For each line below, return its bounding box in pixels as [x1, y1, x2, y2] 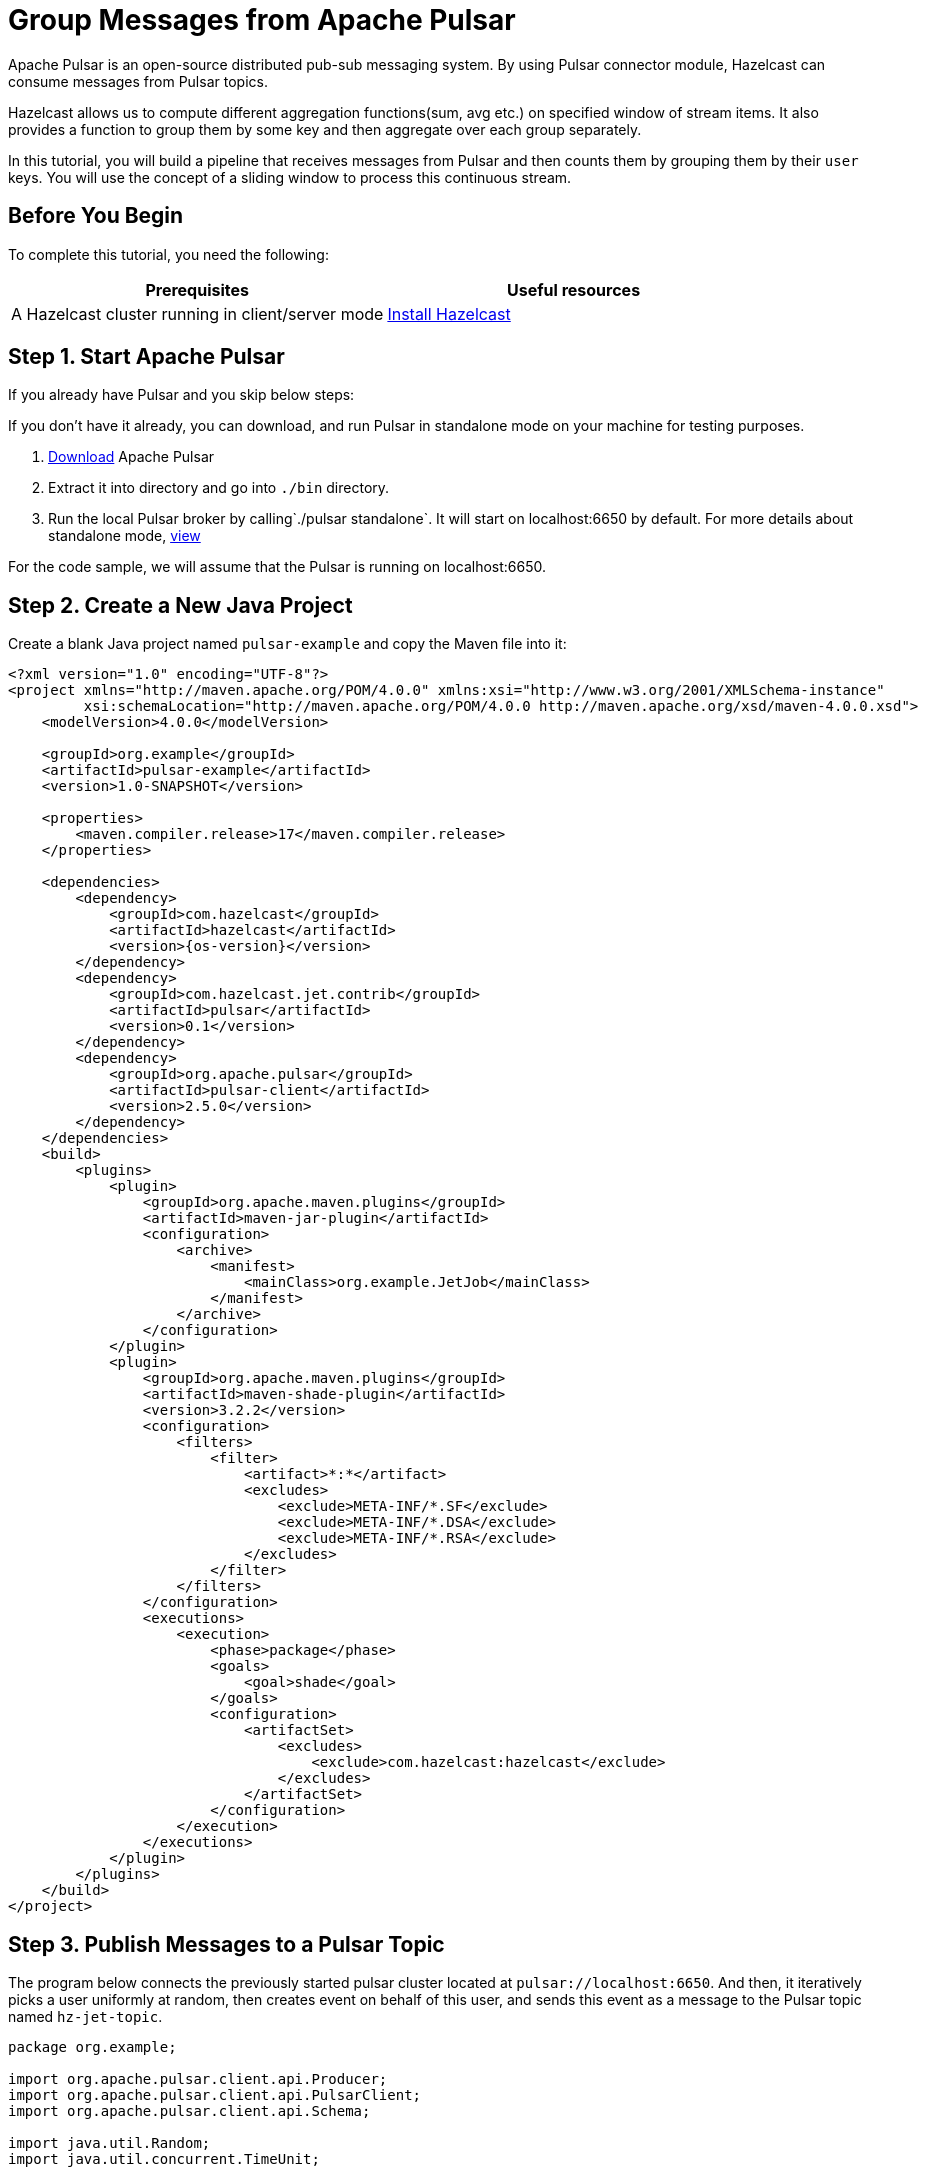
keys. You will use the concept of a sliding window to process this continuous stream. [8, 168, 572, 186]
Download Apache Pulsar [48, 448, 215, 466]
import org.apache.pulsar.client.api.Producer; [8, 2071, 388, 2088]
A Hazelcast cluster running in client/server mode [11, 303, 384, 324]
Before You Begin [8, 203, 184, 229]
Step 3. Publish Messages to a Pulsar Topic [8, 1931, 445, 1957]
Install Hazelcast [387, 303, 511, 324]
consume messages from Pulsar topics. [8, 72, 268, 90]
